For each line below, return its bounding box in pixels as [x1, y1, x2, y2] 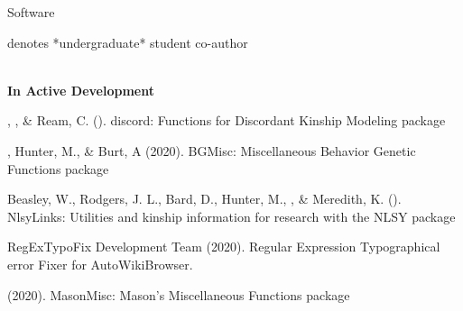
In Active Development [7, 80, 154, 99]
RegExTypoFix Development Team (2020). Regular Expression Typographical [7, 237, 440, 256]
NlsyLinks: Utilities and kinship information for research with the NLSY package [7, 206, 456, 225]
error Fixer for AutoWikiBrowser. [7, 254, 193, 273]
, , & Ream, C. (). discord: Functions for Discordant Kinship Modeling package [7, 111, 446, 130]
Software [7, 3, 55, 21]
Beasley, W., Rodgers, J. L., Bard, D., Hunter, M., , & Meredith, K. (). [7, 189, 402, 208]
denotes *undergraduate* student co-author [7, 32, 248, 51]
